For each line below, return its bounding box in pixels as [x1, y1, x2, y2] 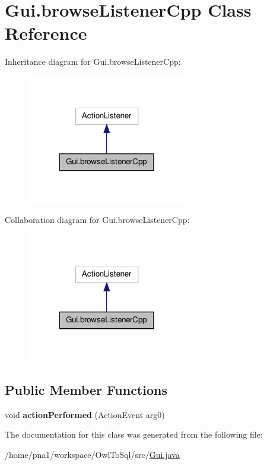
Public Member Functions [5, 381, 167, 399]
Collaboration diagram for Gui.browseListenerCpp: [5, 213, 190, 225]
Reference [5, 21, 87, 45]
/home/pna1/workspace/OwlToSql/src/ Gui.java [5, 448, 180, 461]
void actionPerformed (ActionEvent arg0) [5, 408, 165, 420]
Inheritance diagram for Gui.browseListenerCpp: [5, 55, 181, 68]
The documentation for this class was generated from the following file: [5, 428, 263, 441]
